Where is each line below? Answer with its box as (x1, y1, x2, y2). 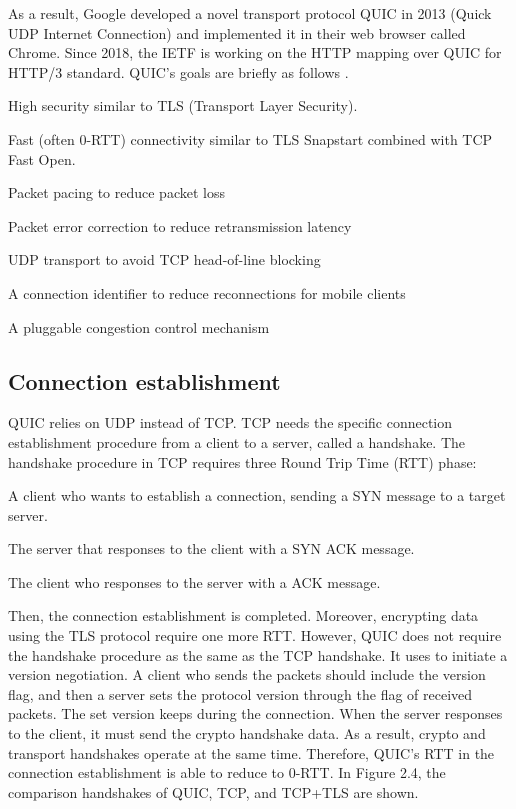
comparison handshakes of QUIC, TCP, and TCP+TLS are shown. (8, 781, 419, 802)
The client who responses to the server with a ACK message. (8, 571, 381, 592)
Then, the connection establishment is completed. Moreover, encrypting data (8, 605, 479, 626)
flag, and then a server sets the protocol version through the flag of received (8, 683, 473, 704)
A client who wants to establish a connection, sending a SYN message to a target (8, 485, 506, 506)
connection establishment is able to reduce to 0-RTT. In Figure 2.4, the (8, 762, 446, 783)
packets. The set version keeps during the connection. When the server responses (8, 703, 503, 724)
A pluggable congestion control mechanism (8, 316, 270, 337)
